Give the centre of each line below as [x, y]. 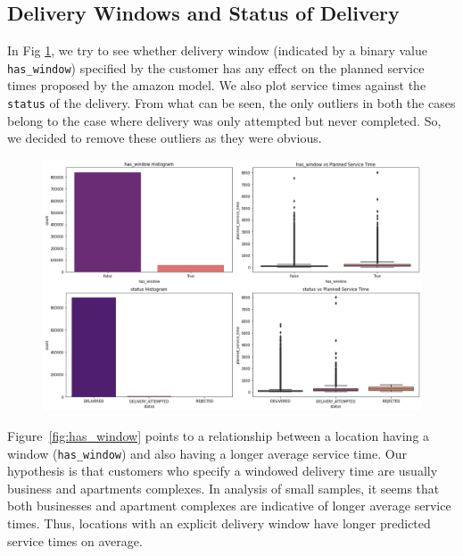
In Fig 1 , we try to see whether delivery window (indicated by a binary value [217, 50]
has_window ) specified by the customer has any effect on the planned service [216, 67]
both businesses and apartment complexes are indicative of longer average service [229, 506]
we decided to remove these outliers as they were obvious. [165, 138]
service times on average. [75, 540]
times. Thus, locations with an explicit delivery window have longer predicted [219, 523]
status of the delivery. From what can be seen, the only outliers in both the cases [231, 103]
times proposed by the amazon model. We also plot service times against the [217, 85]
